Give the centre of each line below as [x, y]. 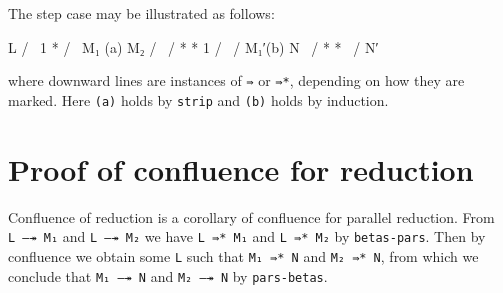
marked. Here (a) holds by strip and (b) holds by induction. [198, 99]
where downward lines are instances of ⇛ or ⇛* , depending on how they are [236, 80]
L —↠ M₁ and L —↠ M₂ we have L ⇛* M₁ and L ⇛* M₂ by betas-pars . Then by [247, 236]
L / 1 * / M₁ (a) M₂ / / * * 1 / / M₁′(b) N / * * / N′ [193, 46]
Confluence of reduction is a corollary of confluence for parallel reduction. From [251, 216]
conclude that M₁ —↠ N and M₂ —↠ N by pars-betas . [168, 275]
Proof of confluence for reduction [241, 168]
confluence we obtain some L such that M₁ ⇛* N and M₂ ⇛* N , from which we [243, 255]
